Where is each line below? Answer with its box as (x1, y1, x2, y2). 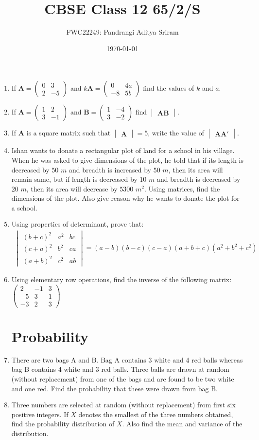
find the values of (143, 83, 194, 93)
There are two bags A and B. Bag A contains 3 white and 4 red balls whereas (11, 354, 243, 364)
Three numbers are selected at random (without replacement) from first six (11, 400, 236, 410)
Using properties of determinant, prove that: (11, 219, 144, 229)
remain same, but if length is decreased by (11, 174, 138, 184)
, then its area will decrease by (26, 183, 118, 193)
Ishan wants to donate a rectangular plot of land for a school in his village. (11, 145, 235, 155)
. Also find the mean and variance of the (122, 419, 242, 429)
